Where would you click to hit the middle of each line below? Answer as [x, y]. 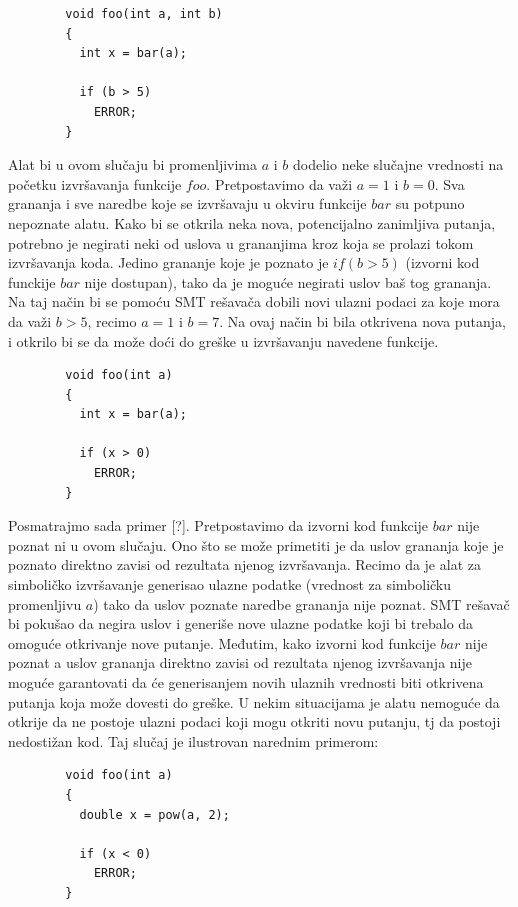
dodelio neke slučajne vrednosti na [398, 164]
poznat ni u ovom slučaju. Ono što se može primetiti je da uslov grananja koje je [256, 544]
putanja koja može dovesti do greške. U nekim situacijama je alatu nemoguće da [254, 701]
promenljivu [45, 603]
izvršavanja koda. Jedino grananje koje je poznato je [168, 262]
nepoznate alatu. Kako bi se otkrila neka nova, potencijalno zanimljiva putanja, [252, 222]
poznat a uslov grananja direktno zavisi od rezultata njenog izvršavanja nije [240, 662]
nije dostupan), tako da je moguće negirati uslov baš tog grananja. [288, 281]
